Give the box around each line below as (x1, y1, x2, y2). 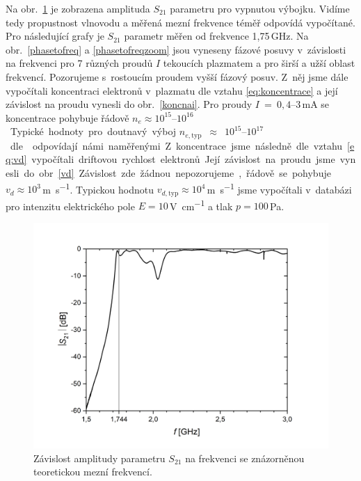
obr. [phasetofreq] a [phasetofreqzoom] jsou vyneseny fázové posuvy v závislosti (6, 42, 346, 56)
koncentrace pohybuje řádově (6, 110, 129, 125)
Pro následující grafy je (6, 29, 104, 43)
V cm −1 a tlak (169, 196, 233, 213)
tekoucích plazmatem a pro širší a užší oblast (163, 56, 355, 70)
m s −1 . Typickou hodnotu (42, 180, 154, 196)
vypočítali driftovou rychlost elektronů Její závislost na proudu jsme (31, 152, 335, 166)
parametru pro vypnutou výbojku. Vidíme (170, 1, 350, 15)
